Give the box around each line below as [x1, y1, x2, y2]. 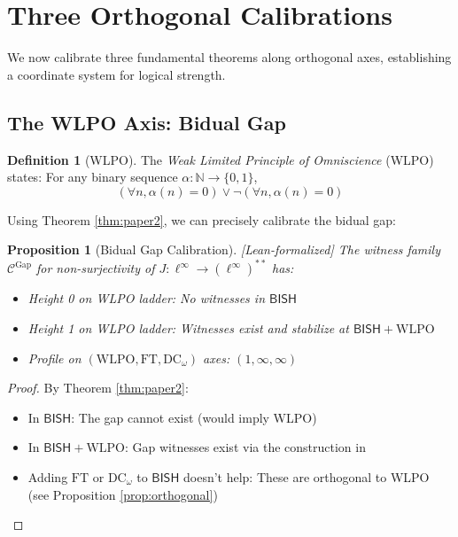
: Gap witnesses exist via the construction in [125, 438, 366, 456]
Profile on [27, 348, 82, 367]
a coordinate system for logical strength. [7, 65, 226, 83]
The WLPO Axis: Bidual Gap [7, 108, 286, 136]
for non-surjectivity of [35, 259, 155, 277]
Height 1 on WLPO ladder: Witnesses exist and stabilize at [27, 318, 349, 337]
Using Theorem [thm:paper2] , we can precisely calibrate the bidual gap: [7, 210, 396, 229]
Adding [27, 467, 68, 486]
